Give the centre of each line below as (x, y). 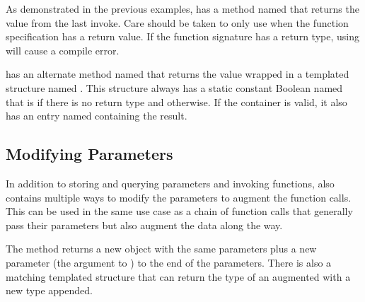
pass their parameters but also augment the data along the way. (144, 225)
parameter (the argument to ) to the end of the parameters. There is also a (169, 262)
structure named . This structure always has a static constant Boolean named (174, 87)
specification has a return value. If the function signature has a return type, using (182, 36)
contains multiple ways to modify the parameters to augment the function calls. (179, 197)
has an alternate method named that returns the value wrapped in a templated (178, 74)
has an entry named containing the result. (97, 116)
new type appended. (49, 290)
